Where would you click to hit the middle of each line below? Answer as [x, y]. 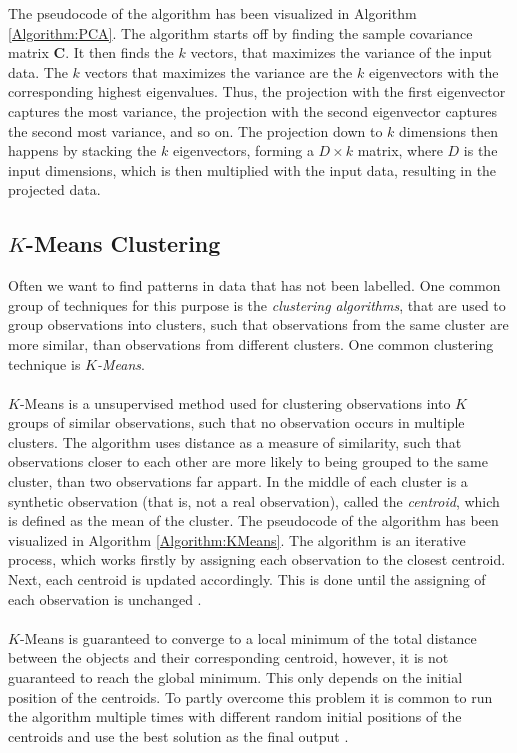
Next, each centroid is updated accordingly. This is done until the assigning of [247, 579]
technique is [44, 363]
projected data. [54, 189]
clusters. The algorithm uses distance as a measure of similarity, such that [235, 441]
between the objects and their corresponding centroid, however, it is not [228, 657]
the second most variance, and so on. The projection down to [195, 130]
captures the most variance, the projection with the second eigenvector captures [252, 110]
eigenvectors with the [433, 71]
